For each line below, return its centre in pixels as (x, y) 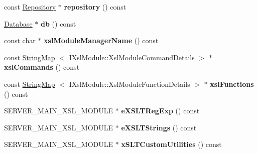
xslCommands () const (42, 67)
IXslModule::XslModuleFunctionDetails (130, 84)
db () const (58, 23)
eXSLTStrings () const (159, 127)
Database (18, 23)
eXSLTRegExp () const (160, 111)
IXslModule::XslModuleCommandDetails (132, 57)
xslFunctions (232, 84)
